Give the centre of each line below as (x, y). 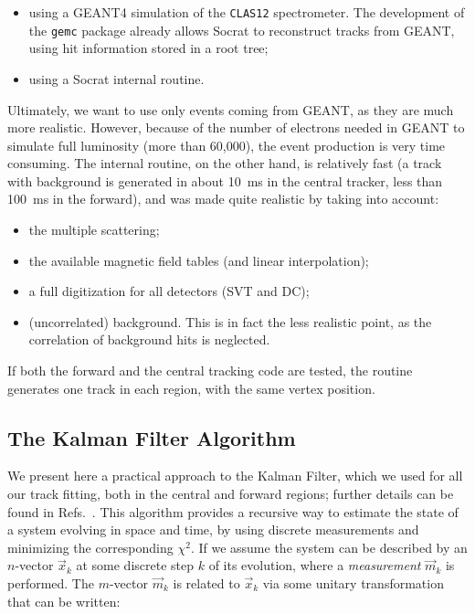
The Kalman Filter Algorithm (152, 437)
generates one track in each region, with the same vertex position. (191, 388)
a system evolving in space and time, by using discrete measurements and (213, 529)
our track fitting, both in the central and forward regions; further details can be (231, 494)
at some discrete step (135, 565)
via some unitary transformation (353, 582)
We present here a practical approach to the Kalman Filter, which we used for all (235, 476)
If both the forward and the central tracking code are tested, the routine (210, 371)
